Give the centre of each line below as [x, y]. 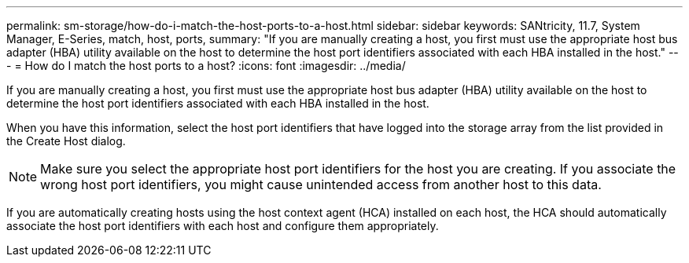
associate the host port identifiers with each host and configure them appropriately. [223, 226]
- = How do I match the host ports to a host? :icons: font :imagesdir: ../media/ [206, 66]
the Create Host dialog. [66, 141]
